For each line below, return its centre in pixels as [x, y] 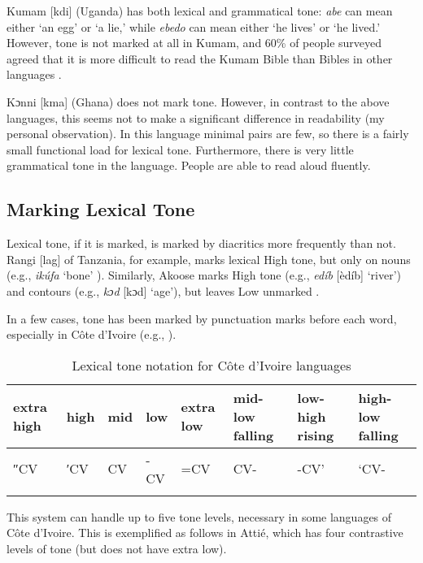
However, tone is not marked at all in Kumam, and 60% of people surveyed [194, 43]
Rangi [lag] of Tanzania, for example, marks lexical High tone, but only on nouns [209, 259]
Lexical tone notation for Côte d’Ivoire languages [211, 365]
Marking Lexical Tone [101, 209]
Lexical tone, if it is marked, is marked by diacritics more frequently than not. [201, 243]
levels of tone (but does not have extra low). [117, 548]
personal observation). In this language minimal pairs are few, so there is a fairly [208, 134]
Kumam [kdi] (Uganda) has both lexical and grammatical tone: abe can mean [200, 11]
